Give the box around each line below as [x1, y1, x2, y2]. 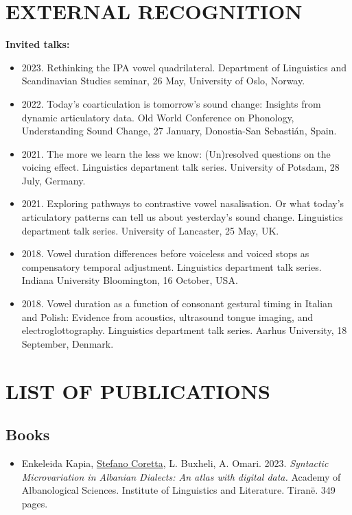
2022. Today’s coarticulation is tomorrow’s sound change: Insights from [21, 96, 321, 110]
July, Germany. [21, 173, 86, 187]
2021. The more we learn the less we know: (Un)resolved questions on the [21, 146, 331, 160]
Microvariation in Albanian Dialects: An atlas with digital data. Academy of [21, 469, 341, 483]
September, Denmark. [21, 336, 114, 350]
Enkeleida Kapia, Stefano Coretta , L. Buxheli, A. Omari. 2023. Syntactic [21, 455, 329, 470]
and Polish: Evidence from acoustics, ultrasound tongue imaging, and [21, 309, 314, 324]
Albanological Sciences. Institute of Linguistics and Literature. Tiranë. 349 [21, 483, 336, 497]
